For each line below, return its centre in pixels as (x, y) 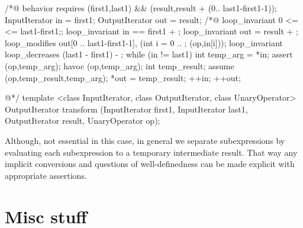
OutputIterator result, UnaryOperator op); (83, 121)
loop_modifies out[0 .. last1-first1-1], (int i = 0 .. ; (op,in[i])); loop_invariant (144, 42)
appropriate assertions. (46, 175)
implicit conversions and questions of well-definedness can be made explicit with (150, 164)
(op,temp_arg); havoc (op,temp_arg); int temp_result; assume (120, 65)
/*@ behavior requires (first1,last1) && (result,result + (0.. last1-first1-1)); (141, 8)
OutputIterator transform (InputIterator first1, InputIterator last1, (126, 109)
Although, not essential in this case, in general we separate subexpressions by (145, 140)
